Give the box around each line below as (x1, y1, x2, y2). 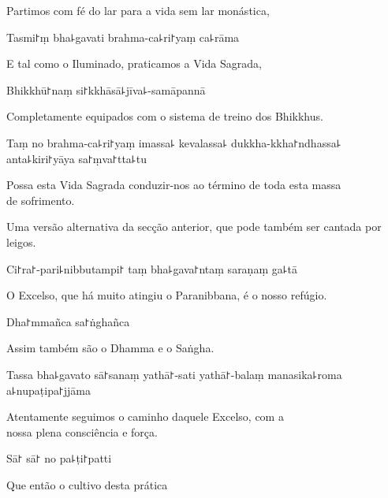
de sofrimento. (6, 191, 75, 208)
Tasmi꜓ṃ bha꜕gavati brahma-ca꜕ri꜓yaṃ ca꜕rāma (6, 28, 240, 45)
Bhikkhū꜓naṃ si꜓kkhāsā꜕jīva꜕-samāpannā (6, 81, 206, 98)
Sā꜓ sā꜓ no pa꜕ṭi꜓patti (6, 450, 112, 466)
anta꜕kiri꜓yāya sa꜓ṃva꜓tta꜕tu (6, 150, 147, 166)
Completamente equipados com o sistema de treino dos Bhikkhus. (6, 108, 323, 124)
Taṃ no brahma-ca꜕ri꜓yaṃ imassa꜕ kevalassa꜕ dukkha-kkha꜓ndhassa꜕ (6, 134, 341, 151)
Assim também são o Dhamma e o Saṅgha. (6, 340, 215, 356)
